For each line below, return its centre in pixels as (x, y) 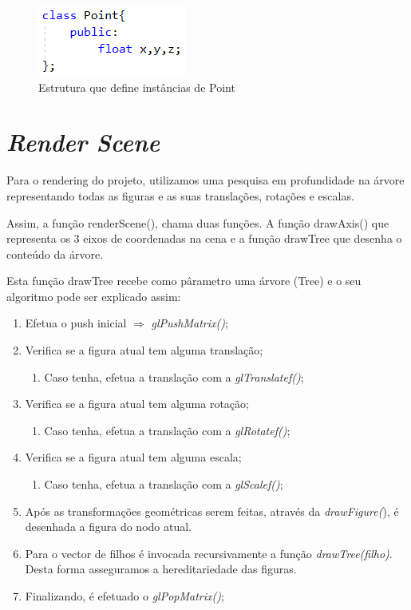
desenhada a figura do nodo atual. (109, 527)
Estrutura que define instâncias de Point (137, 87)
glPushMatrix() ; (190, 323)
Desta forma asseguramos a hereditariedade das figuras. (161, 569)
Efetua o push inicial (76, 323)
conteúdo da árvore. (55, 254)
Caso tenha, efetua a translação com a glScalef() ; (164, 484)
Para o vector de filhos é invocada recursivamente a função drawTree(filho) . (209, 553)
